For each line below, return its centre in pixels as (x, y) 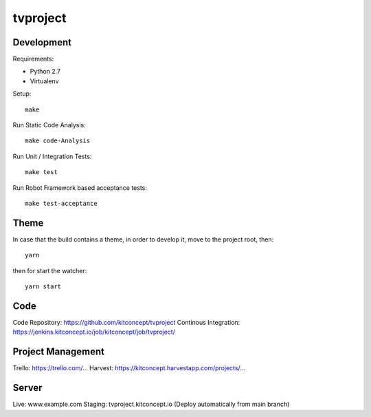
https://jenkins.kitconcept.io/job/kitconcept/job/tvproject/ (94, 332)
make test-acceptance (61, 203)
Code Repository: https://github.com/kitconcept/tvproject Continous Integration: (126, 322)
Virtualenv (44, 81)
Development (42, 42)
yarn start (43, 287)
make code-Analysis (58, 141)
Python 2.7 (45, 72)
